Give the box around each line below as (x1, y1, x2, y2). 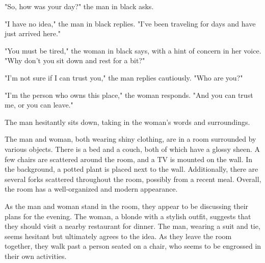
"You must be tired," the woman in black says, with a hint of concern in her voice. (5, 45, 261, 56)
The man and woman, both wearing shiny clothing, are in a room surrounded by (5, 134, 256, 144)
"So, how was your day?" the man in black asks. (5, 1, 154, 11)
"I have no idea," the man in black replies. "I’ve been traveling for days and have (5, 18, 256, 29)
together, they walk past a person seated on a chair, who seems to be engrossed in (5, 241, 261, 251)
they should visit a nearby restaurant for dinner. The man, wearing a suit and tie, (5, 221, 260, 231)
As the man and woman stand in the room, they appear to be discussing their (5, 200, 249, 211)
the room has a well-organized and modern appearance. (5, 183, 178, 194)
